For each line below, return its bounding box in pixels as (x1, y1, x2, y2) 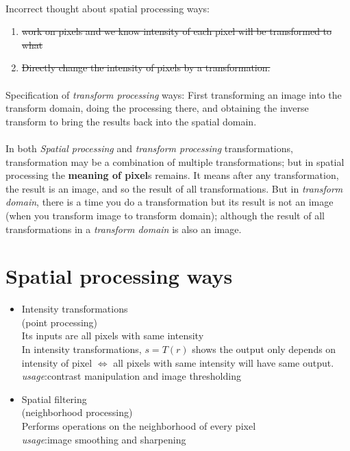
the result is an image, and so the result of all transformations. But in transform (5, 181, 343, 195)
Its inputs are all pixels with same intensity (21, 328, 204, 343)
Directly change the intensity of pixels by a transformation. (21, 60, 271, 75)
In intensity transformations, (21, 342, 142, 356)
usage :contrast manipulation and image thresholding (21, 369, 241, 383)
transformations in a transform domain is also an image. (5, 221, 242, 236)
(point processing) (21, 315, 98, 329)
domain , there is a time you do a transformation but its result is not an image (5, 195, 334, 209)
